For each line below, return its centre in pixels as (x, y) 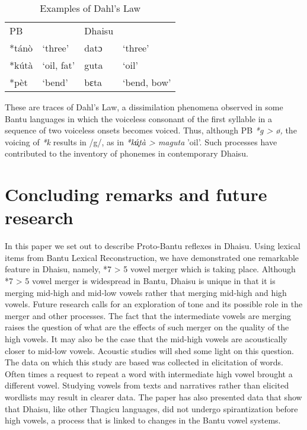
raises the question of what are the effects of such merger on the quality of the (147, 327)
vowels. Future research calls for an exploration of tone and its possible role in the (154, 304)
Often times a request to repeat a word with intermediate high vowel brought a (149, 373)
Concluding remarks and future (136, 194)
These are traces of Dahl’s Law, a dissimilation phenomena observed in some (144, 107)
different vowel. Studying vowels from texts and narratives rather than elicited (147, 385)
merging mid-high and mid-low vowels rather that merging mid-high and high (146, 292)
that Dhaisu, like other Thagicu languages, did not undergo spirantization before (151, 408)
